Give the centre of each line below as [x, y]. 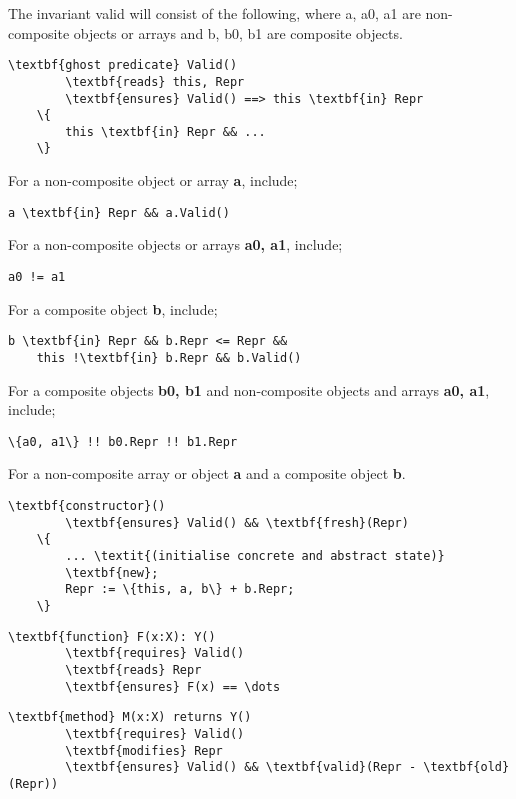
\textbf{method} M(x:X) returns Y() [130, 717]
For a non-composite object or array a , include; [153, 180]
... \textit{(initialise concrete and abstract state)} [255, 555]
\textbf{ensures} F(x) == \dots [173, 686]
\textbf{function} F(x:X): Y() [112, 636]
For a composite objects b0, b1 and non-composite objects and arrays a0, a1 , [249, 389]
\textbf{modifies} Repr [144, 750]
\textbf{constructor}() [87, 505]
